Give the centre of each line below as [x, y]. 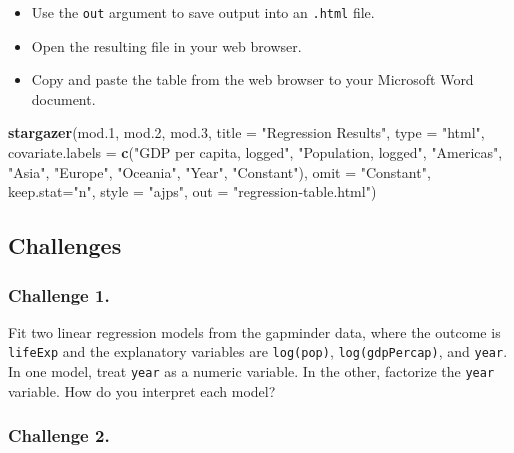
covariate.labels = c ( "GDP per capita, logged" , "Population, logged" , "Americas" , [255, 152]
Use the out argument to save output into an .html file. [203, 12]
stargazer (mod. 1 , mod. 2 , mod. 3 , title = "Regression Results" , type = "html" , [246, 132]
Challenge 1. [59, 294]
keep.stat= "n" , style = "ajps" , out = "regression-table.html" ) [192, 191]
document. [63, 98]
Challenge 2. [59, 435]
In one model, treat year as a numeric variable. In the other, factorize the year [251, 371]
